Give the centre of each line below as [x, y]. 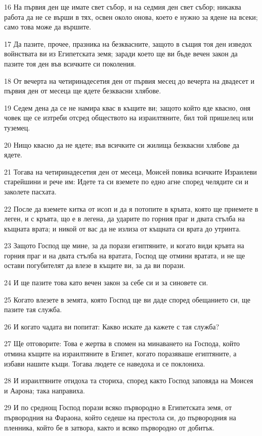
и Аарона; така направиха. [45, 390]
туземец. [17, 127]
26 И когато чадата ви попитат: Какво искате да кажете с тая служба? [112, 326]
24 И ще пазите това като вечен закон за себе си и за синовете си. [106, 282]
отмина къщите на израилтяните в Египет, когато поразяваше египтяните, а [120, 354]
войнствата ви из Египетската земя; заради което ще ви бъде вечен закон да [121, 54]
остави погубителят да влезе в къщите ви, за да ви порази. [95, 265]
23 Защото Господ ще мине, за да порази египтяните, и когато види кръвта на [124, 245]
